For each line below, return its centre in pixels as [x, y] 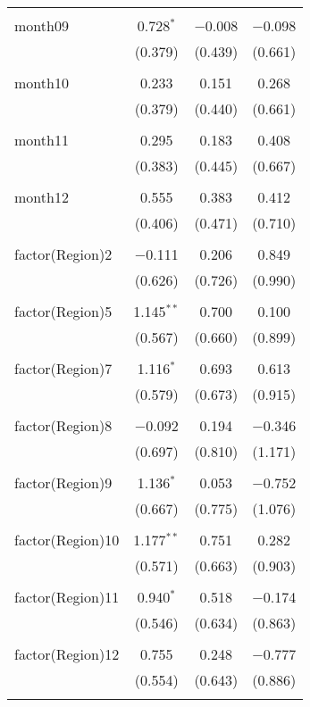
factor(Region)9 [63, 482]
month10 [42, 83]
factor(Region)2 [63, 254]
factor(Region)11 [67, 597]
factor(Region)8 [63, 425]
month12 [42, 197]
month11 [42, 140]
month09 [42, 25]
